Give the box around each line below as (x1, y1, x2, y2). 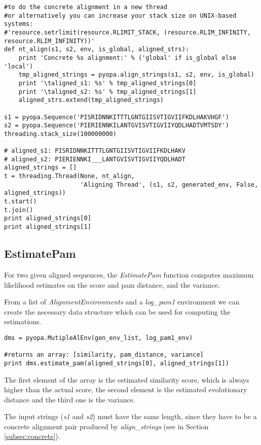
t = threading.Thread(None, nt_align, (4, 173, 135, 180)
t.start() (4, 198, 37, 206)
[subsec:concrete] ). (4, 431, 60, 441)
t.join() (4, 206, 33, 214)
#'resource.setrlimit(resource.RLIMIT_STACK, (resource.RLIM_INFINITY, (4, 28, 251, 36)
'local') (4, 62, 33, 70)
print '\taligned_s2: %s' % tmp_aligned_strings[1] (18, 88, 197, 95)
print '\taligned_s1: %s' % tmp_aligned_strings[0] (18, 79, 197, 87)
